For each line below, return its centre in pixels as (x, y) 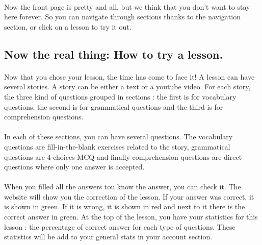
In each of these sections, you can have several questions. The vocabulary (119, 137)
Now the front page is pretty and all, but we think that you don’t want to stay (127, 6)
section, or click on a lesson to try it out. (68, 26)
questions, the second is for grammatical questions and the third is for (114, 106)
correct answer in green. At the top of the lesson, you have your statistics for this (131, 217)
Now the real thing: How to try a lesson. (114, 54)
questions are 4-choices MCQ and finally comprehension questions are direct (123, 156)
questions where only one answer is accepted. (74, 167)
